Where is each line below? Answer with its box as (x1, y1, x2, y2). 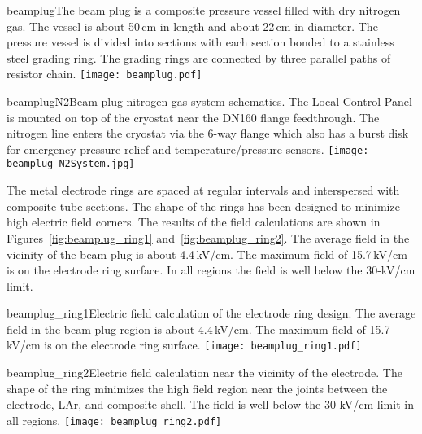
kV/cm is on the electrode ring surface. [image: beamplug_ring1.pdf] (7, 336, 362, 353)
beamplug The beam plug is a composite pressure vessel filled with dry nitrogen (7, 2, 401, 18)
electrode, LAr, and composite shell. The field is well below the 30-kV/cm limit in (7, 396, 414, 413)
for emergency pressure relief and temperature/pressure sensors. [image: (7, 140, 369, 157)
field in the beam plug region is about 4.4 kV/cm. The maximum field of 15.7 (7, 320, 390, 337)
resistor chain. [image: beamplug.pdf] (7, 65, 202, 82)
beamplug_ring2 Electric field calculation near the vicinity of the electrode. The (7, 364, 402, 381)
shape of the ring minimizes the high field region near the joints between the (7, 379, 388, 397)
